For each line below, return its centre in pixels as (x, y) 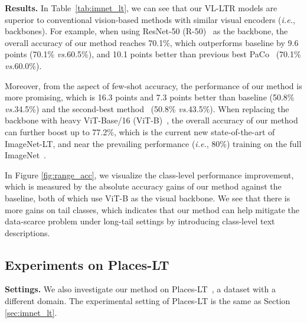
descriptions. (27, 232)
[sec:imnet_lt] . (31, 312)
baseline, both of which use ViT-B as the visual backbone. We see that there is (148, 198)
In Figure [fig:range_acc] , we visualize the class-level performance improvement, (149, 174)
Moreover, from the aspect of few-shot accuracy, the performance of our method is (153, 85)
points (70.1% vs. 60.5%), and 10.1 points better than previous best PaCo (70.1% (153, 54)
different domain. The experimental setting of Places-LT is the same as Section (148, 301)
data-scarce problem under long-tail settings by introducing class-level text (140, 221)
